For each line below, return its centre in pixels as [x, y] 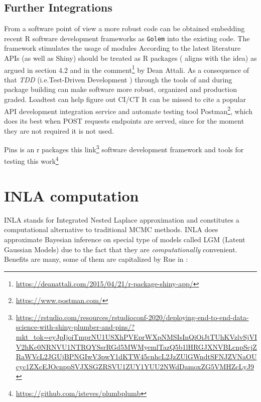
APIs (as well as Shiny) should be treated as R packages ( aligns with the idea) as [130, 58]
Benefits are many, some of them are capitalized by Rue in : [96, 259]
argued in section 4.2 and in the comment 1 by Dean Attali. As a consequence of [127, 69]
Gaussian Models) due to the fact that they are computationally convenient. [121, 249]
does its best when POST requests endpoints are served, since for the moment [124, 120]
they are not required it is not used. [59, 130]
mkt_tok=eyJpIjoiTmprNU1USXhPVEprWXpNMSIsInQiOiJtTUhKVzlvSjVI [136, 337]
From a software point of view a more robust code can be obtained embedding [124, 28]
